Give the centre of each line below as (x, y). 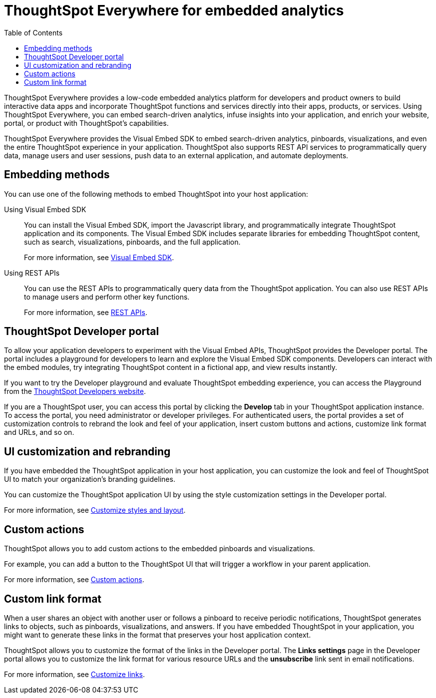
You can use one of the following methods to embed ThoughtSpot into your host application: (156, 194)
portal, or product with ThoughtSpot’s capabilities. (86, 123)
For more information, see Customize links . (74, 674)
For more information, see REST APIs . (86, 312)
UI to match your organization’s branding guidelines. (90, 479)
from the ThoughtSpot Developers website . (75, 391)
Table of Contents (33, 32)
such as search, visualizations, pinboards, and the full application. (132, 242)
